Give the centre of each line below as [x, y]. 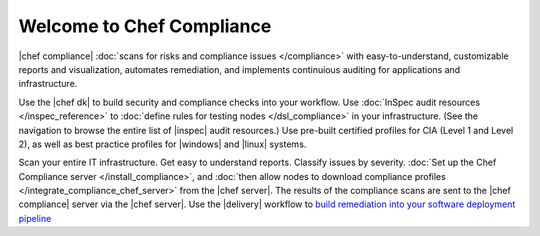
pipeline [35, 218]
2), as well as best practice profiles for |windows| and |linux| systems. [162, 144]
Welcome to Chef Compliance [145, 26]
